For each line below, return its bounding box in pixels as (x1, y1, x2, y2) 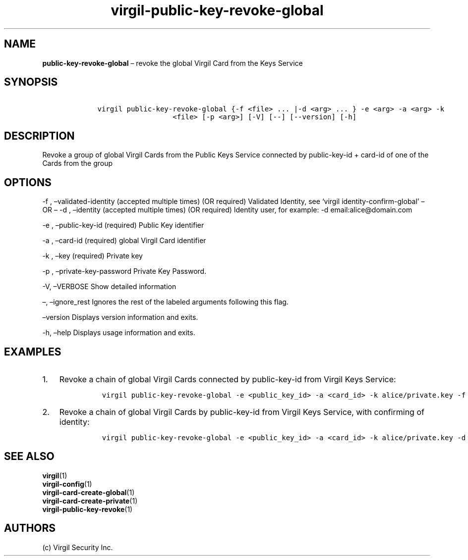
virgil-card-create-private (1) (42, 496, 138, 505)
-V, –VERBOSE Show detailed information (42, 282, 176, 291)
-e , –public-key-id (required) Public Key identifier (42, 221, 204, 230)
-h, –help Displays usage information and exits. (42, 328, 195, 337)
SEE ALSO (4, 450, 55, 463)
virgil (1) (42, 471, 67, 480)
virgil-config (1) (42, 479, 92, 488)
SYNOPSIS (4, 76, 58, 89)
